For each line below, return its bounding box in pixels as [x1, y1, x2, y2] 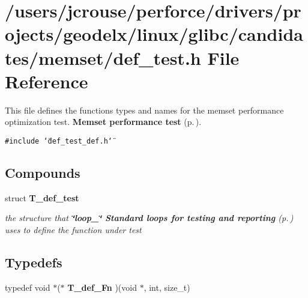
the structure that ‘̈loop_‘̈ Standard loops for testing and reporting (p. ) [5, 211, 294, 224]
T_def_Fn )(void [67, 281, 137, 293]
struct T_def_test [5, 191, 79, 204]
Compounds [5, 163, 80, 181]
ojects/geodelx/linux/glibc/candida [5, 22, 303, 46]
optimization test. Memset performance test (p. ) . [5, 115, 202, 128]
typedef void [5, 281, 50, 293]
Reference [5, 68, 88, 93]
